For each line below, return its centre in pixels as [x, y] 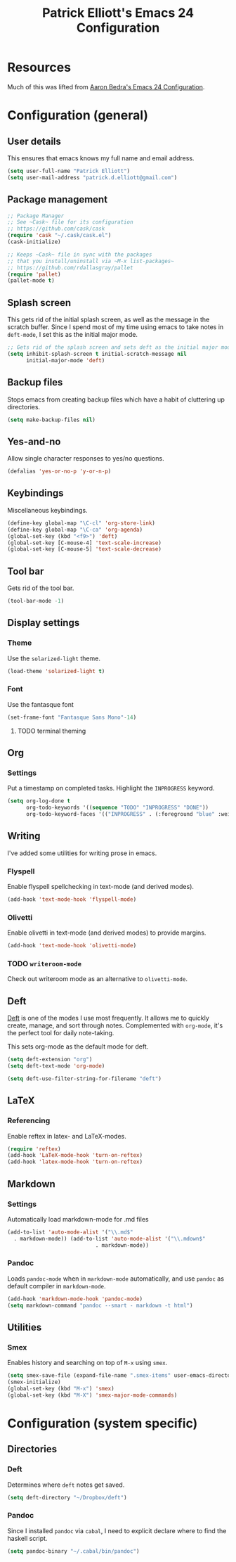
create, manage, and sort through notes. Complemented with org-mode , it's [115, 1025]
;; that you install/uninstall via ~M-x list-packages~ [91, 261]
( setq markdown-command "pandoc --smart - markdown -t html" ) [100, 1305]
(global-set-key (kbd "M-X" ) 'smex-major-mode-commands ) [92, 1395]
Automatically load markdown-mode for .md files [78, 1219]
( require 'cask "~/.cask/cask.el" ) [59, 236]
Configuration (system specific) [103, 1423]
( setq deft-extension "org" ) [50, 1060]
